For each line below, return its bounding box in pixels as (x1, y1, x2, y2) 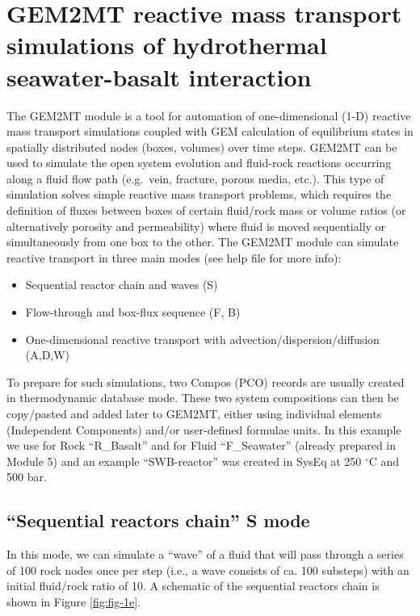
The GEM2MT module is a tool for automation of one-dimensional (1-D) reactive (6, 107, 411, 124)
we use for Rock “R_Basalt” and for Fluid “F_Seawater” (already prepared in (6, 437, 397, 454)
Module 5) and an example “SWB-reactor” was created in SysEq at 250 (6, 452, 362, 469)
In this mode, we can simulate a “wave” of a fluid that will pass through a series (6, 546, 404, 563)
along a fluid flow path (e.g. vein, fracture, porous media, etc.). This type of (6, 170, 384, 186)
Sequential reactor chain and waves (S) (25, 276, 218, 293)
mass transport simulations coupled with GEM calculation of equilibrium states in (6, 123, 414, 140)
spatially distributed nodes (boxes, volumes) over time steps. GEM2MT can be (6, 138, 397, 155)
